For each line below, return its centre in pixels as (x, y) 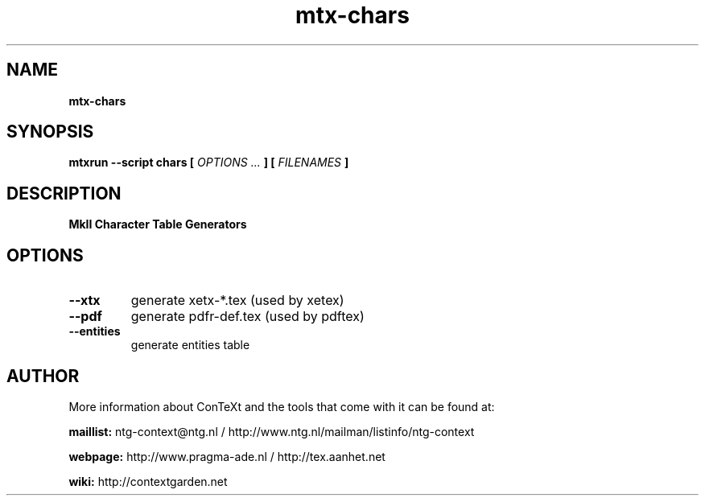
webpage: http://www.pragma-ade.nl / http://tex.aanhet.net (227, 456)
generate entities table (190, 345)
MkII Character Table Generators (158, 224)
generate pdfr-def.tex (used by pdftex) (247, 317)
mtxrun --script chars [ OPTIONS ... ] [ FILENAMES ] (209, 163)
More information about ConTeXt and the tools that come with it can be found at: (282, 406)
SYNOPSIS (50, 132)
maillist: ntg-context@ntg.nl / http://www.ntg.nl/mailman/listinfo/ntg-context (272, 431)
